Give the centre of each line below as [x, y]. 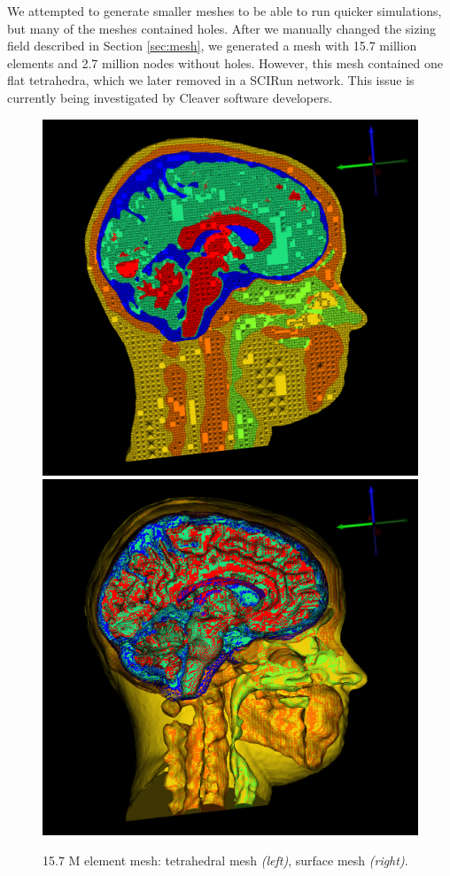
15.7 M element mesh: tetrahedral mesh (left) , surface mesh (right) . [225, 860]
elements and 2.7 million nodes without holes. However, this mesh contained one [225, 62]
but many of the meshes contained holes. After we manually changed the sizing [222, 28]
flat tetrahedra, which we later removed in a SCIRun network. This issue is [211, 80]
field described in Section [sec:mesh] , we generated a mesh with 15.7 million [212, 46]
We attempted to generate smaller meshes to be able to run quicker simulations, [225, 11]
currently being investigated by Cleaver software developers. [170, 97]
